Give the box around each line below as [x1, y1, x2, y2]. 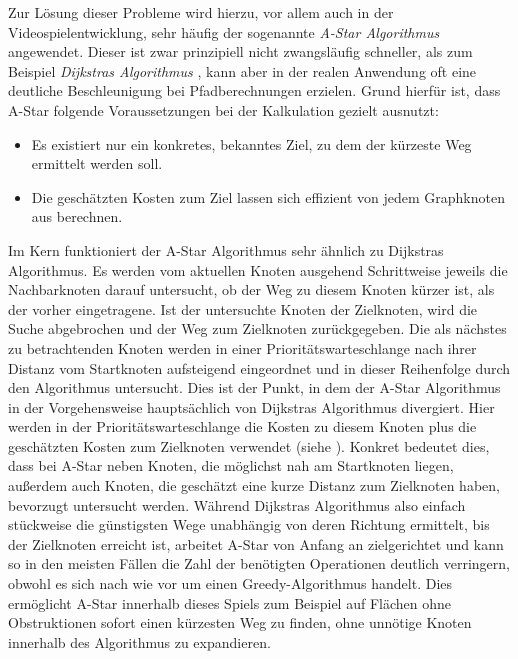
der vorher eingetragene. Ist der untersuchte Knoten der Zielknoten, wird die [8, 298, 478, 319]
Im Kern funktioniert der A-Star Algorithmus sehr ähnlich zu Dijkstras [8, 239, 444, 260]
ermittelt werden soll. [31, 153, 163, 174]
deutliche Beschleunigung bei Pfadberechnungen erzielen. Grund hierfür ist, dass [8, 80, 501, 101]
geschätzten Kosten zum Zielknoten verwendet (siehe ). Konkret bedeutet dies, [8, 435, 490, 456]
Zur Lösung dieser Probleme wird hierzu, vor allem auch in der [8, 2, 394, 22]
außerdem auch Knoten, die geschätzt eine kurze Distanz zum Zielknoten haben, [8, 475, 500, 496]
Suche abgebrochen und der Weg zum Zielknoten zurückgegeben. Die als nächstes [8, 318, 507, 339]
